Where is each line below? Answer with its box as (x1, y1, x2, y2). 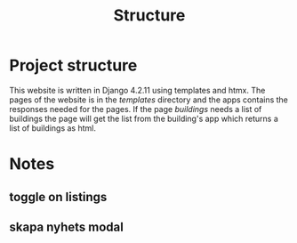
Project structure (9, 55, 138, 76)
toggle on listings (9, 189, 108, 205)
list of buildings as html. (9, 122, 96, 134)
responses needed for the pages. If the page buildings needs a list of (9, 103, 262, 114)
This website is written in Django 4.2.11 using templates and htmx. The (9, 85, 266, 95)
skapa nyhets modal (9, 219, 124, 234)
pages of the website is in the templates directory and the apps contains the (9, 94, 289, 105)
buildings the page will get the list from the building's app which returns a (9, 113, 278, 124)
